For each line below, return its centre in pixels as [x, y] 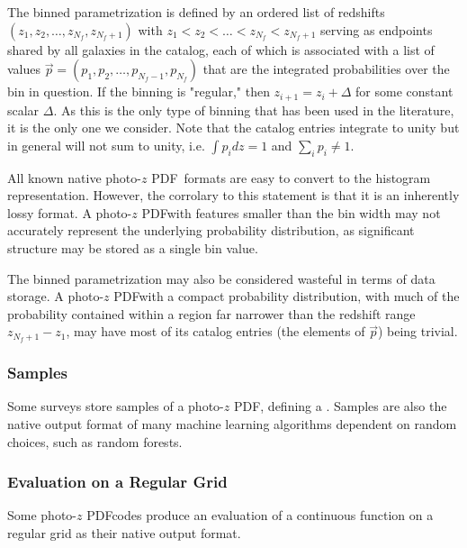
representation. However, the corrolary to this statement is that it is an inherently [233, 195]
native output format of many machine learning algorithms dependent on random [232, 424]
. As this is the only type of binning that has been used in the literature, [254, 110]
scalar [23, 110]
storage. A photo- [56, 296]
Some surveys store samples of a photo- [116, 406]
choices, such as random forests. [95, 441]
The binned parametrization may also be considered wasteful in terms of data [221, 278]
